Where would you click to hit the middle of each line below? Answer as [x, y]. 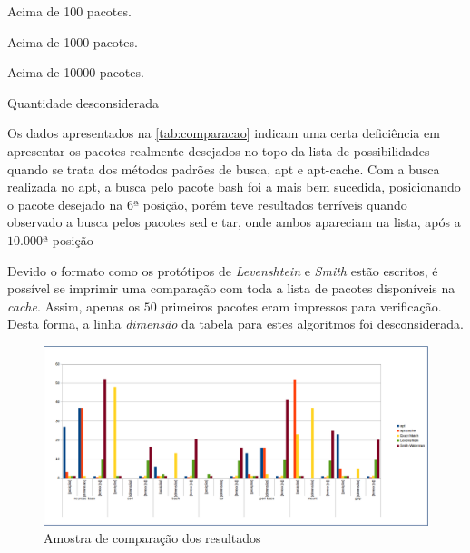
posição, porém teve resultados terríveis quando [275, 204]
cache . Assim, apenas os [73, 306]
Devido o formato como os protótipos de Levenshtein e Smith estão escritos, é [223, 270]
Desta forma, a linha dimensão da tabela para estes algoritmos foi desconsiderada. [235, 324]
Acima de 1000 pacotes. [73, 41]
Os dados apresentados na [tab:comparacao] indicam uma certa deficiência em [224, 133]
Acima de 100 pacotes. [69, 11]
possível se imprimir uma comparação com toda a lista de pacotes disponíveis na [231, 288]
